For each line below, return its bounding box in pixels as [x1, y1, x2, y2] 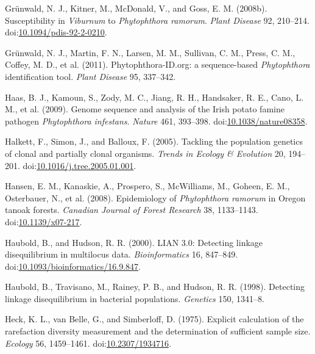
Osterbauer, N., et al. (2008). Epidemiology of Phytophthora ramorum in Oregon [5, 191, 306, 204]
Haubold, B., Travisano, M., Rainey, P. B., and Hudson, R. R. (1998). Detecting [5, 280, 305, 293]
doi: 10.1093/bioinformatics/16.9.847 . [5, 259, 141, 272]
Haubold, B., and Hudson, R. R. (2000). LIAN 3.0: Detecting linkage [5, 236, 263, 248]
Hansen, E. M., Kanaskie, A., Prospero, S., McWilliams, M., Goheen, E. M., [5, 179, 290, 192]
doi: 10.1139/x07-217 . [5, 215, 82, 228]
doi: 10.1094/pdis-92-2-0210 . [5, 26, 107, 38]
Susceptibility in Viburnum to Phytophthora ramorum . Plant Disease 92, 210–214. [5, 13, 310, 26]
